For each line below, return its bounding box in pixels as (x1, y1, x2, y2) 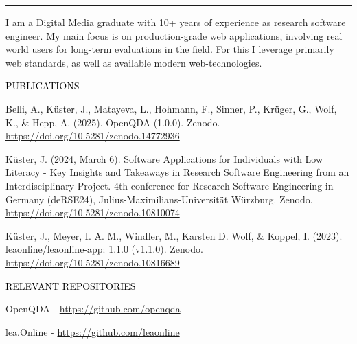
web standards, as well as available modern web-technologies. (5, 55, 262, 69)
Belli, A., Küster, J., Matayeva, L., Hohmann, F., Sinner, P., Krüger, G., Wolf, (5, 101, 337, 115)
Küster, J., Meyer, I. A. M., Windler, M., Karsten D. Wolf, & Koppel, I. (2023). (5, 228, 343, 242)
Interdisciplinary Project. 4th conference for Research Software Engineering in (5, 178, 334, 192)
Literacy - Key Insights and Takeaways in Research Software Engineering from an (5, 165, 349, 179)
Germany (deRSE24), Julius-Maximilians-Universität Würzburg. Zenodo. (5, 192, 313, 206)
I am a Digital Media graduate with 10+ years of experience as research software (5, 15, 346, 29)
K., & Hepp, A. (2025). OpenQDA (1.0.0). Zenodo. (5, 115, 220, 129)
